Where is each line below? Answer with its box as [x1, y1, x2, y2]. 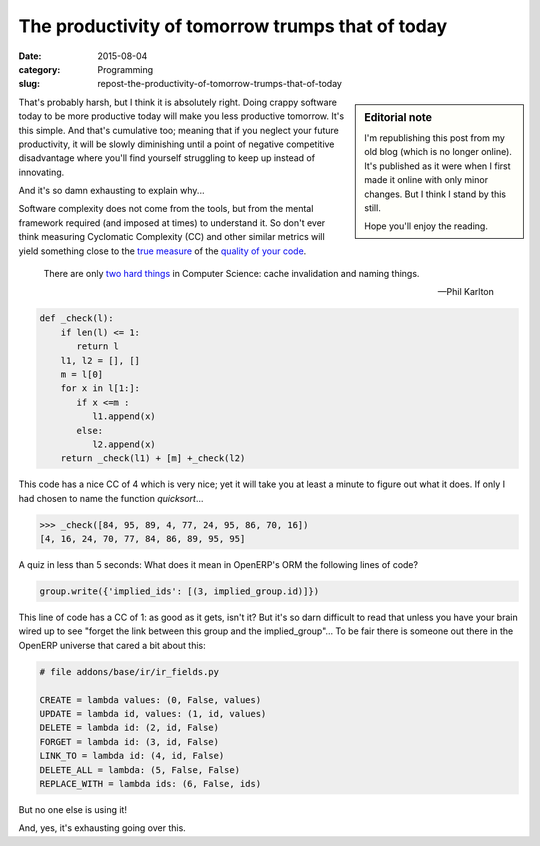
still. [364, 201, 382, 214]
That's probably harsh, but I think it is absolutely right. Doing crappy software [18, 96, 337, 108]
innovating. [18, 166, 65, 178]
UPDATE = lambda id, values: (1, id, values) [39, 708, 267, 719]
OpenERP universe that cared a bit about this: [18, 639, 206, 651]
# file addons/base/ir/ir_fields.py [39, 666, 220, 677]
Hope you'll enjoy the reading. [364, 220, 489, 232]
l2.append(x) [91, 438, 157, 450]
